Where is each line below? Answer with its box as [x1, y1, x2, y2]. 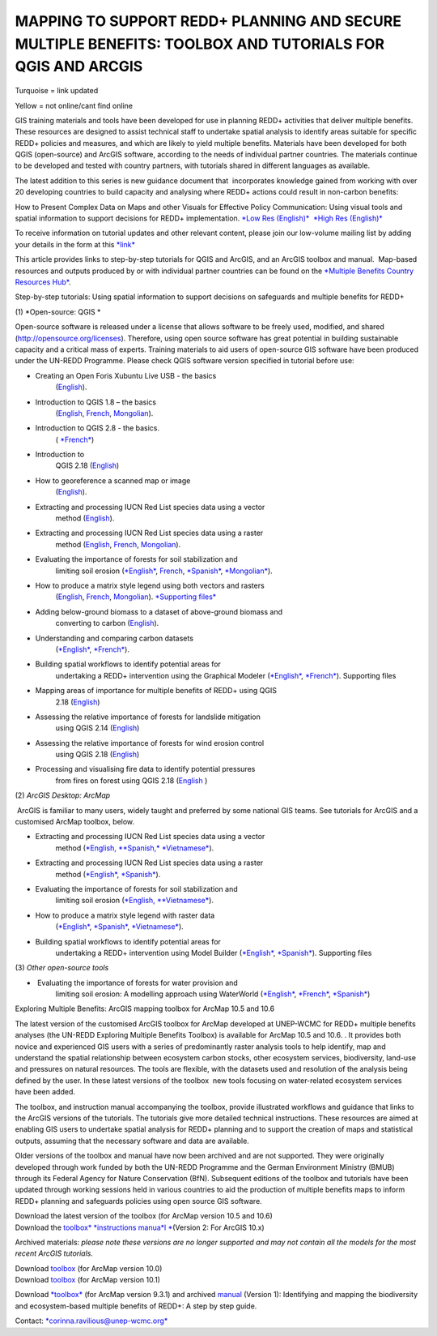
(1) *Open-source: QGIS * [15, 306, 101, 316]
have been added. [15, 1087, 76, 1097]
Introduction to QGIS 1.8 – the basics [35, 397, 157, 407]
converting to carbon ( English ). [55, 619, 159, 628]
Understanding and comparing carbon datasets [35, 633, 194, 643]
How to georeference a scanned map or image [35, 475, 191, 486]
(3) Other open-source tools [15, 963, 109, 973]
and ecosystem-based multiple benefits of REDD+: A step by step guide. [15, 1301, 257, 1311]
